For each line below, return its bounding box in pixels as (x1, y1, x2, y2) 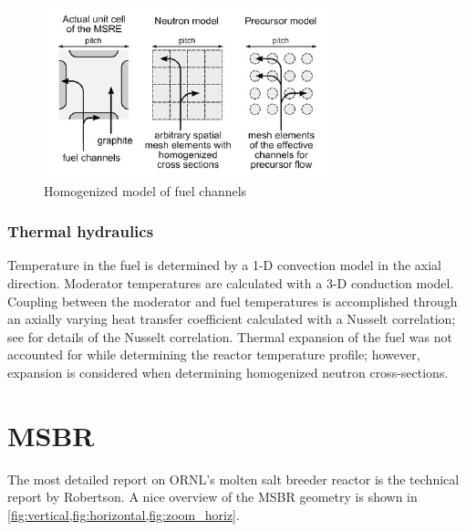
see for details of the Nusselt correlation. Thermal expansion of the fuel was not (7, 327, 452, 346)
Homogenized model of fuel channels (44, 181, 247, 200)
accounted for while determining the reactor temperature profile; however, (7, 345, 420, 364)
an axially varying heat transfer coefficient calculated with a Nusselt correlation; (7, 309, 456, 328)
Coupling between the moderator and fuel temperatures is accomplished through (7, 291, 458, 310)
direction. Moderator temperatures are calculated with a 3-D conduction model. (7, 274, 454, 292)
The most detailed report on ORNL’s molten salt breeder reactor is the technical (7, 469, 460, 488)
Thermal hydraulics (7, 220, 154, 243)
